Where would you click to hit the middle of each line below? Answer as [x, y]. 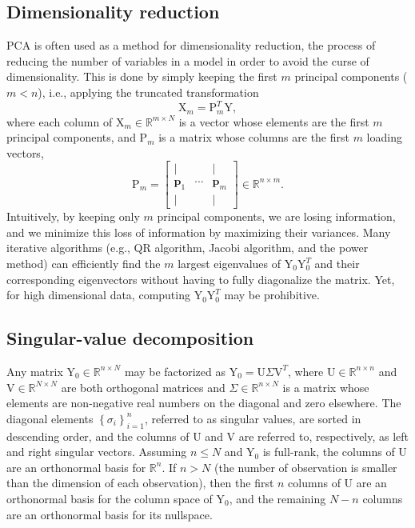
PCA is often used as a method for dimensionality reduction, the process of [191, 45]
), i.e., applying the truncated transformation [148, 92]
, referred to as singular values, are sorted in [253, 418]
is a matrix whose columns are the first [254, 137]
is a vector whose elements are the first [274, 121]
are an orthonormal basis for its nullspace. [110, 514]
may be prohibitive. [272, 295]
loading [384, 137]
